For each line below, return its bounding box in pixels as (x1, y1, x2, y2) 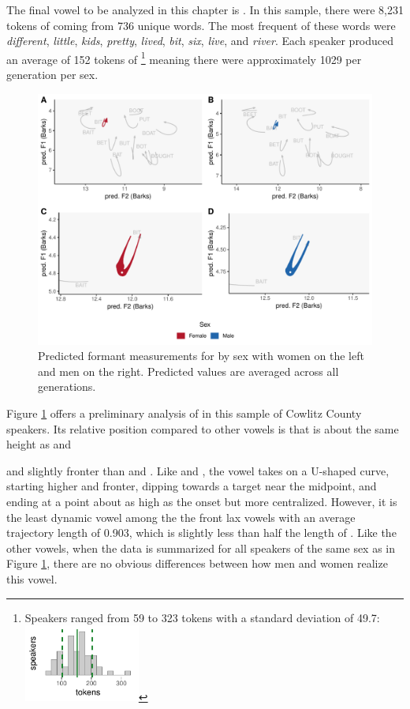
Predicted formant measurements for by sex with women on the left (38, 347, 364, 364)
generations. (38, 378, 96, 395)
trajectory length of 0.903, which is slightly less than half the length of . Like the (6, 524, 397, 541)
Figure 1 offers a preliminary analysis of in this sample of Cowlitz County (6, 405, 362, 421)
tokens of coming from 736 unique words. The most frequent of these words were (6, 17, 396, 33)
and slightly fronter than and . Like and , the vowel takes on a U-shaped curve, (6, 462, 389, 478)
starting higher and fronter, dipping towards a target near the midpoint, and (6, 478, 377, 494)
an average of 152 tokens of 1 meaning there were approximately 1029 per (6, 48, 362, 67)
